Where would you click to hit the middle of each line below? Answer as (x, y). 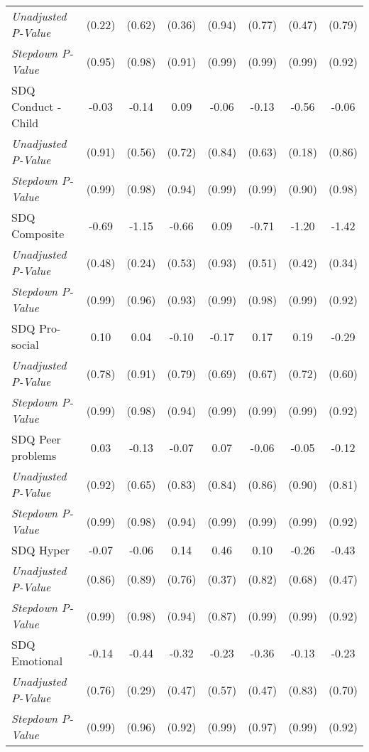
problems (34, 455)
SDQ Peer (36, 439)
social (25, 344)
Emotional (37, 661)
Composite (38, 233)
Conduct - (37, 106)
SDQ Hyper (41, 550)
